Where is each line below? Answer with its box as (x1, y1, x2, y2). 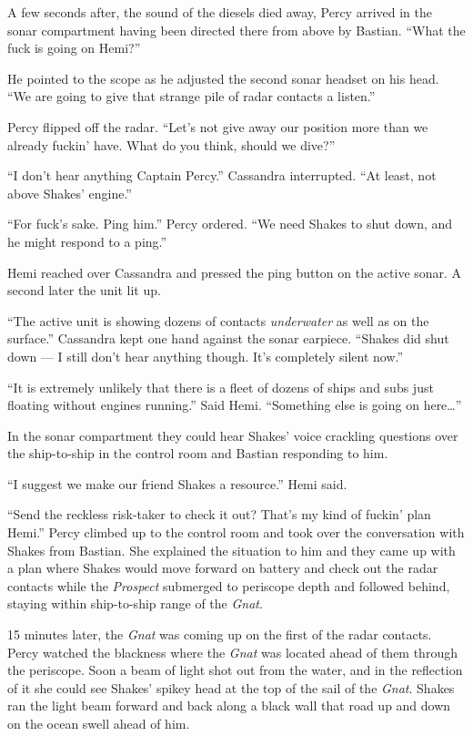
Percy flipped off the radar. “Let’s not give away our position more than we (7, 117, 428, 136)
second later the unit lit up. (7, 281, 161, 300)
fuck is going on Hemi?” (7, 38, 141, 57)
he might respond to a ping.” (7, 231, 167, 250)
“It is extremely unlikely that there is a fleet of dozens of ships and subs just (7, 377, 434, 396)
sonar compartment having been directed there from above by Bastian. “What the (7, 20, 466, 39)
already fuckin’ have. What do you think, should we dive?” (7, 135, 336, 154)
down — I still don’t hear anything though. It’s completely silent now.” (7, 346, 404, 365)
